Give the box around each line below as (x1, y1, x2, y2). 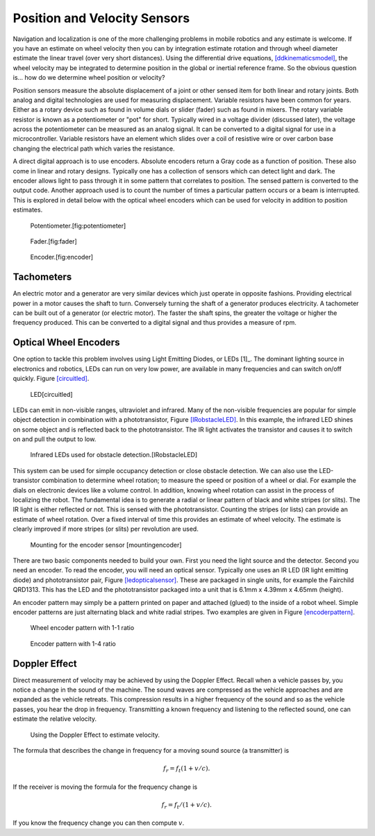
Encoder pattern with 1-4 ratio (30, 639, 116, 648)
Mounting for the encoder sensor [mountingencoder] (30, 540, 182, 549)
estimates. (12, 205, 43, 214)
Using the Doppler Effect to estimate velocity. (30, 731, 160, 739)
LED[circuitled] (30, 390, 73, 398)
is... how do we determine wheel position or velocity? (12, 74, 165, 82)
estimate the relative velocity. (12, 715, 97, 723)
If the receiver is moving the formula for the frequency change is (12, 783, 198, 791)
